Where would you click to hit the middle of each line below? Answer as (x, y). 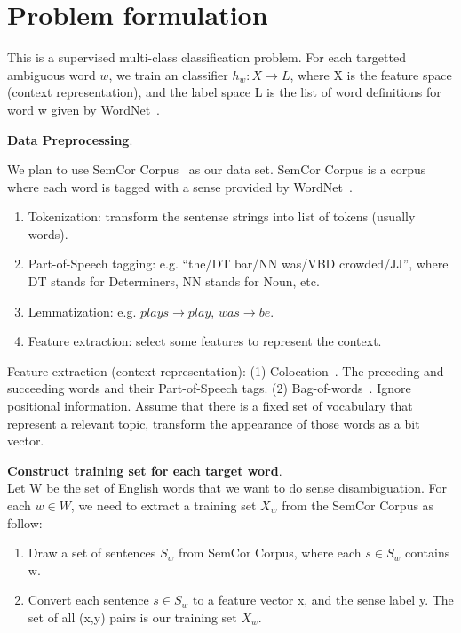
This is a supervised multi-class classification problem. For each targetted (207, 57)
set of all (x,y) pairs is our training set (132, 617)
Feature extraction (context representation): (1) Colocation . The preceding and (226, 370)
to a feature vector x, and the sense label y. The (323, 600)
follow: (25, 522)
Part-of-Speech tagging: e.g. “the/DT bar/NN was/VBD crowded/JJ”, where (238, 264)
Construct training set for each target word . (145, 470)
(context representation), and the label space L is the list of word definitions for (224, 92)
